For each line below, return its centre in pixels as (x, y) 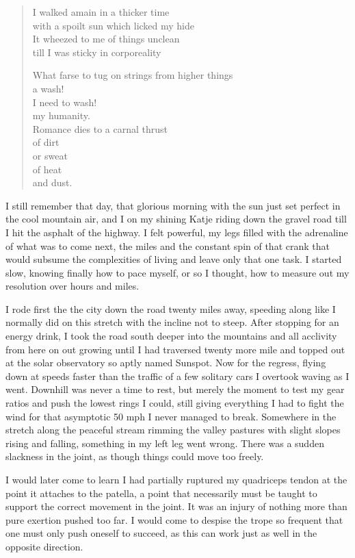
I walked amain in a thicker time (101, 12)
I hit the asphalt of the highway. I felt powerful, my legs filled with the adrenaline (177, 232)
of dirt (46, 142)
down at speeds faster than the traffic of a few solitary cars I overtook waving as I (177, 376)
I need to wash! (65, 102)
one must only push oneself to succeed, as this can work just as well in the (161, 533)
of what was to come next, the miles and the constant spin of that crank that (168, 245)
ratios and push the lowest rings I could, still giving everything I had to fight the (175, 403)
